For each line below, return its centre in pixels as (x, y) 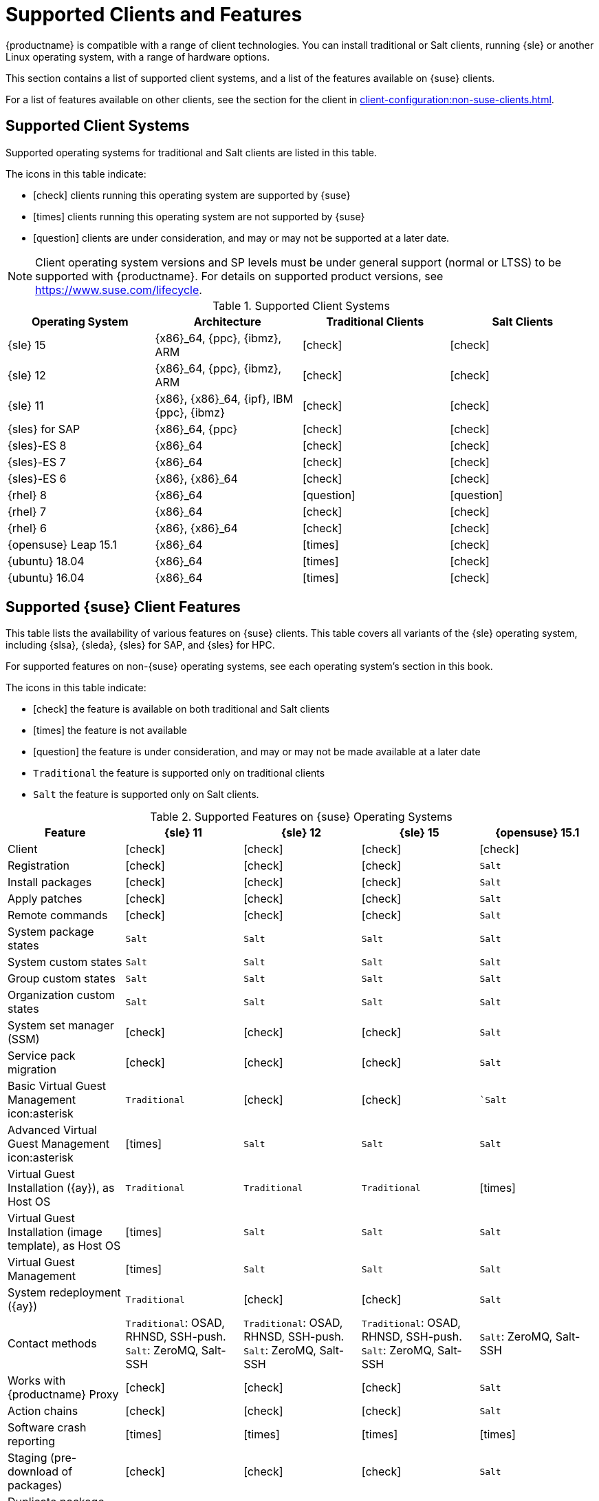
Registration (39, 866)
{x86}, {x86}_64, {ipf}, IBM (224, 398)
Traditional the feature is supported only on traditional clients (179, 773)
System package (51, 932)
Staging (28, 1458)
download (33, 1472)
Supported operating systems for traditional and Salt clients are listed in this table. (191, 152)
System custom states (65, 962)
